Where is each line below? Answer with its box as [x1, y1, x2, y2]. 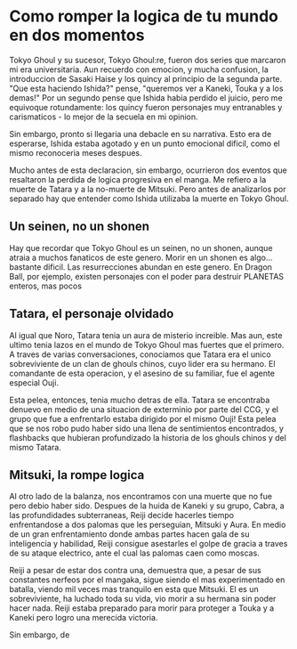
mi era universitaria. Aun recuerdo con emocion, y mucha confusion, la [9, 64, 269, 75]
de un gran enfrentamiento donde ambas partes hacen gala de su [9, 529, 250, 539]
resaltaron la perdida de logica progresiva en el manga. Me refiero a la [9, 174, 267, 184]
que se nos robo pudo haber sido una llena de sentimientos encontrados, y [9, 423, 285, 434]
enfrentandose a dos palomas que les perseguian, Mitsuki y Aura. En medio [9, 519, 286, 531]
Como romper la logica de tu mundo [9, 6, 278, 27]
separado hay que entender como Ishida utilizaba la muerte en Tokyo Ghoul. [9, 193, 289, 204]
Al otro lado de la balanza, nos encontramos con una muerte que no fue [9, 491, 273, 502]
